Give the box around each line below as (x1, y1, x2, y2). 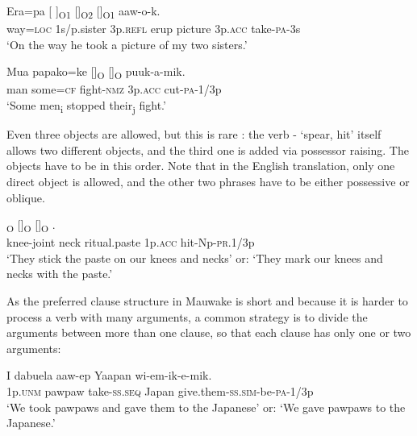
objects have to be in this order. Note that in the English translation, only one (6, 157, 395, 174)
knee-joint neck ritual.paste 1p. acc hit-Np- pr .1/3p (6, 234, 255, 251)
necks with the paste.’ (6, 265, 113, 282)
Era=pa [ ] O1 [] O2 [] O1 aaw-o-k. (6, 2, 161, 21)
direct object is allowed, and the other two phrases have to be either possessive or (6, 172, 410, 189)
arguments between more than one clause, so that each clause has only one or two (6, 324, 411, 341)
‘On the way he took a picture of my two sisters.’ (6, 35, 248, 52)
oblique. (6, 189, 45, 206)
